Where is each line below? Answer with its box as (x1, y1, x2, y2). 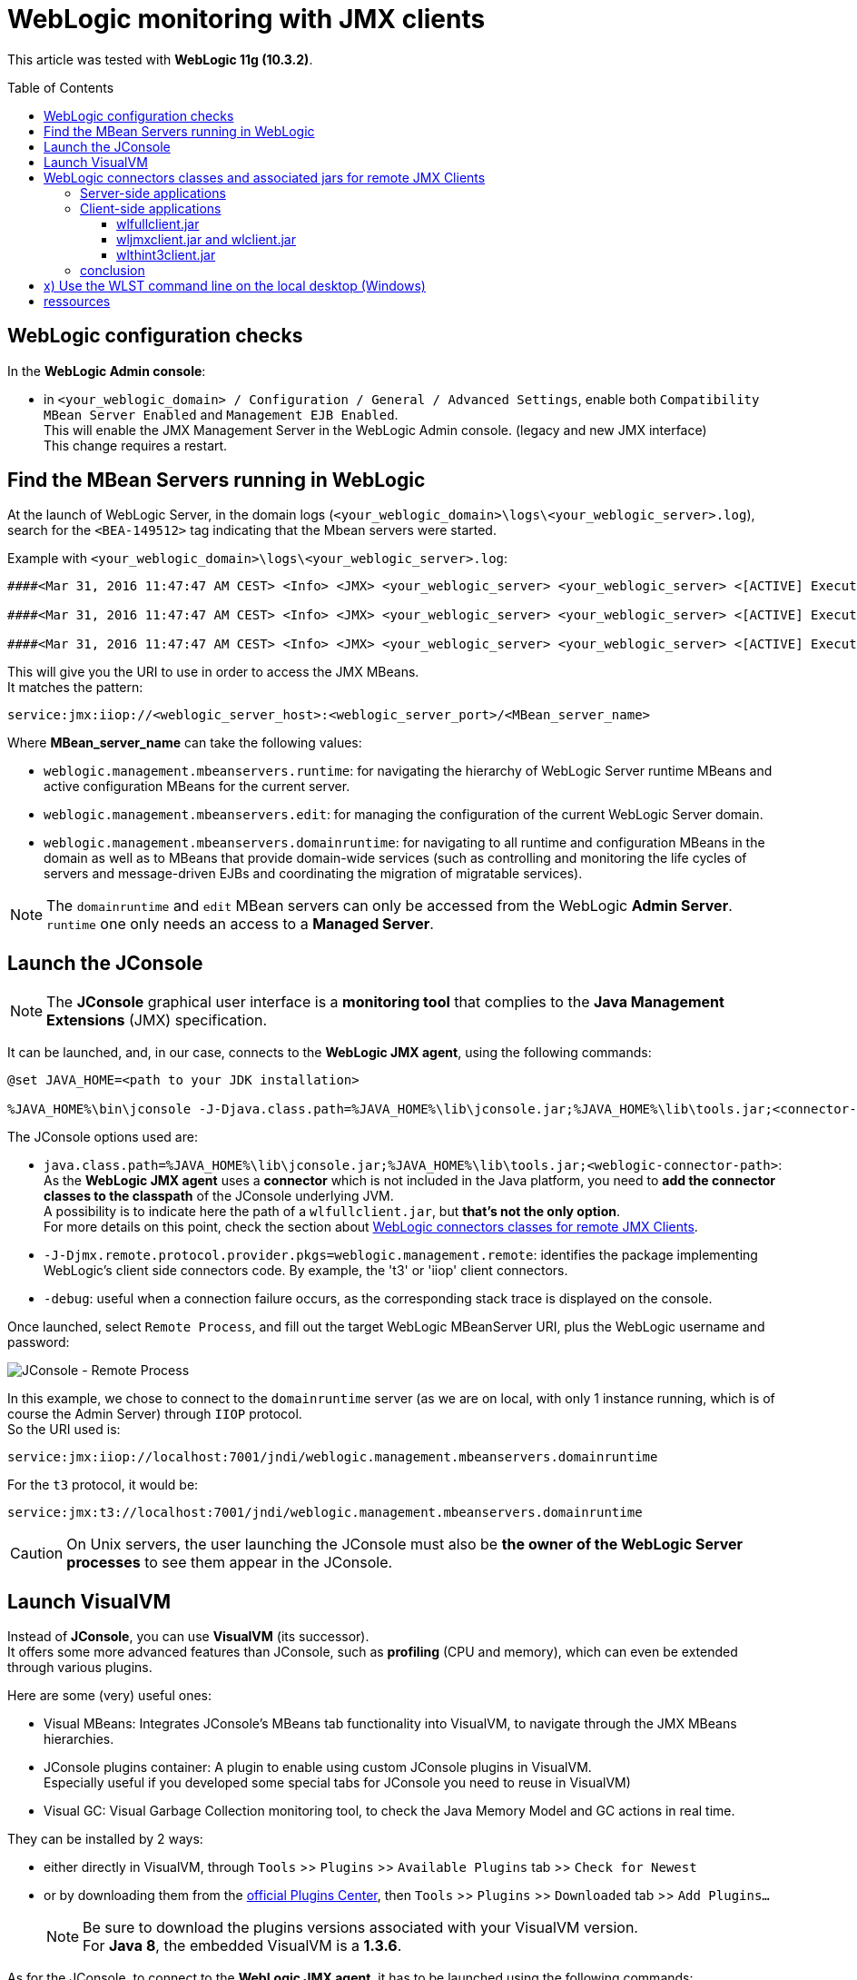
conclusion (80, 262, 145, 278)
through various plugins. (7, 1659, 153, 1676)
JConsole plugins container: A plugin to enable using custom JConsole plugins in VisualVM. (44, 1759, 592, 1776)
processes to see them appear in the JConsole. (66, 1553, 393, 1572)
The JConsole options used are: (7, 1129, 198, 1145)
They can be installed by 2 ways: (7, 1831, 203, 1847)
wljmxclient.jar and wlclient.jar (116, 231, 296, 247)
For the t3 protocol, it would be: (7, 1477, 199, 1493)
